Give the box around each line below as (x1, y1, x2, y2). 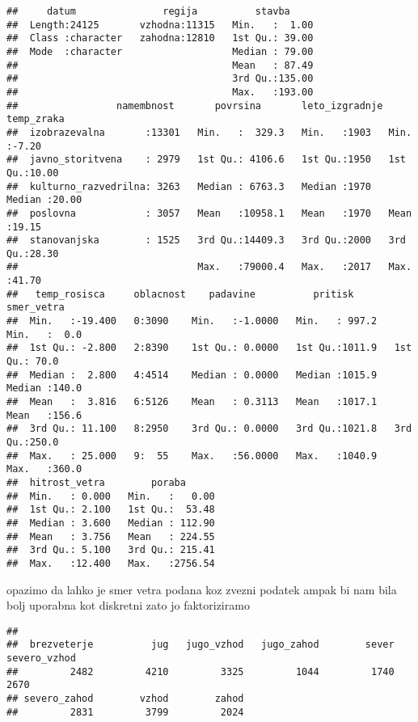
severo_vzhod (6, 652, 76, 665)
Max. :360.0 (6, 463, 82, 475)
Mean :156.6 (6, 409, 82, 421)
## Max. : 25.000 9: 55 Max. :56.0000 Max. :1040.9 (6, 450, 378, 462)
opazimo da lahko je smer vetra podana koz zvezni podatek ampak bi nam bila (6, 581, 397, 597)
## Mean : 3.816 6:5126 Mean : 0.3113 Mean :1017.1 (6, 396, 378, 408)
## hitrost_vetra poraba (6, 476, 186, 488)
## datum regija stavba (6, 6, 290, 17)
